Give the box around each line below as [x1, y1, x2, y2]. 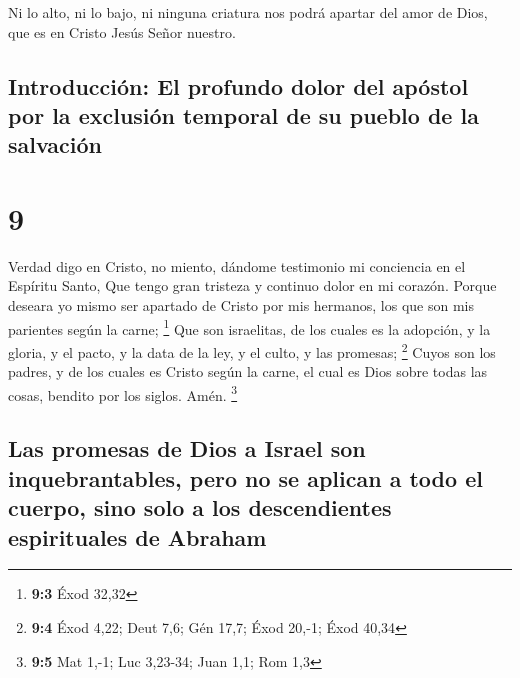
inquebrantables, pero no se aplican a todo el [8, 462, 483, 493]
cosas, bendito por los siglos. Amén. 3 [8, 381, 238, 405]
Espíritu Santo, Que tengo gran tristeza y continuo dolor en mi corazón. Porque [8, 275, 497, 296]
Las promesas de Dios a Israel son [8, 433, 366, 464]
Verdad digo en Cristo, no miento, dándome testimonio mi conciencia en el [8, 255, 466, 276]
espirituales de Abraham [8, 521, 267, 552]
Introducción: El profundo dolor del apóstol [8, 70, 469, 101]
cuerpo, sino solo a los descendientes [8, 492, 392, 523]
